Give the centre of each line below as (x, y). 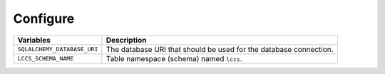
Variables (34, 40)
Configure (44, 18)
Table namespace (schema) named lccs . (174, 58)
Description (126, 40)
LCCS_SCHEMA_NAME (46, 59)
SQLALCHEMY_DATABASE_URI (58, 49)
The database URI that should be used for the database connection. (220, 49)
